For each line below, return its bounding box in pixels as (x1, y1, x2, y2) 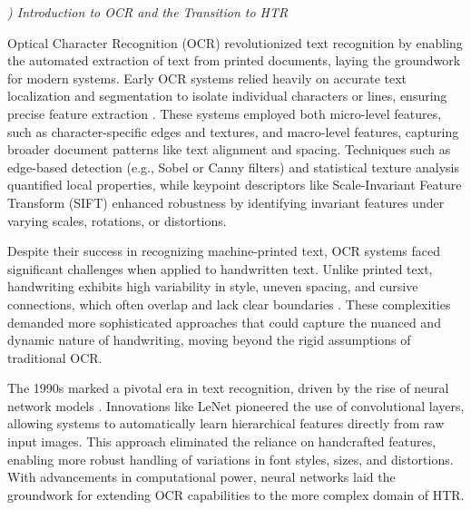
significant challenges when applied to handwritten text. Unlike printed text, (7, 259, 433, 278)
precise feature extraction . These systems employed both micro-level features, (7, 103, 442, 123)
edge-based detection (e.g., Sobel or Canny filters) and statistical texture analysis (7, 157, 459, 176)
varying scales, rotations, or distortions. (7, 211, 227, 230)
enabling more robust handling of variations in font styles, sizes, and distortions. (7, 449, 454, 468)
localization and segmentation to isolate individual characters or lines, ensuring (7, 86, 447, 105)
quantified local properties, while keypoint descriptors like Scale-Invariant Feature (7, 175, 462, 194)
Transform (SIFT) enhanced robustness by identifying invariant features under (7, 192, 445, 211)
